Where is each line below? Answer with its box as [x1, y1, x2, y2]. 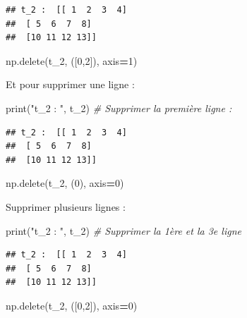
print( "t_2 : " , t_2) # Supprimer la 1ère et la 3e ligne [6, 223, 241, 238]
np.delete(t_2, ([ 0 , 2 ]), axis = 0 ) [6, 298, 138, 312]
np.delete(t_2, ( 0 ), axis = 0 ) [6, 176, 124, 190]
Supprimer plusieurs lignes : [6, 199, 126, 214]
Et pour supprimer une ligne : [6, 77, 135, 92]
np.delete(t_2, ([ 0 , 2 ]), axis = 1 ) [6, 53, 138, 68]
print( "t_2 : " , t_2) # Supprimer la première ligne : [6, 100, 232, 115]
